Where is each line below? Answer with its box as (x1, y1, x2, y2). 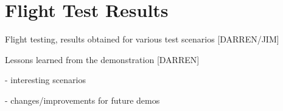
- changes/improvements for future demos (5, 93, 160, 106)
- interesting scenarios (5, 73, 86, 86)
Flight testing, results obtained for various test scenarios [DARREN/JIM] (5, 33, 279, 45)
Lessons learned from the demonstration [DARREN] (5, 53, 200, 66)
